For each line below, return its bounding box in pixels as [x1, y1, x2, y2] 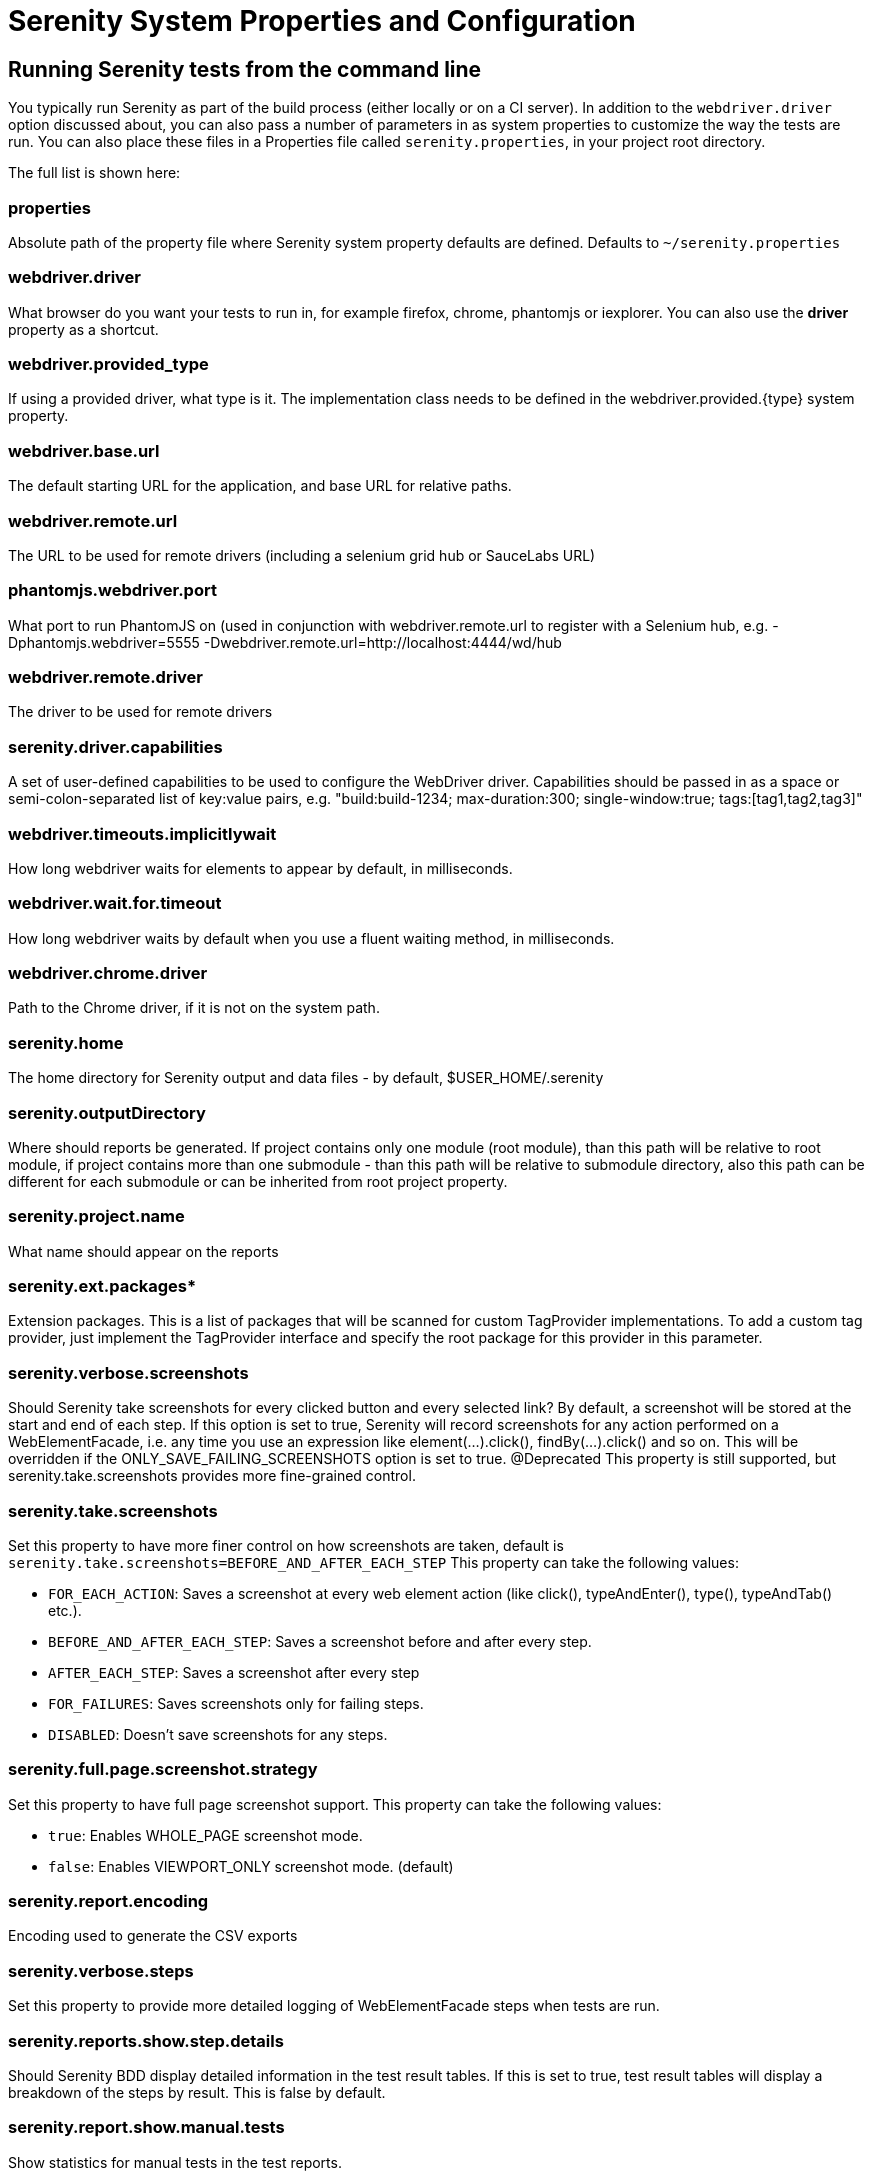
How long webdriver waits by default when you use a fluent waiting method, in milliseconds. [8, 929, 615, 947]
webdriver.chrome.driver [8, 963, 208, 984]
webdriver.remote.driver [8, 667, 203, 688]
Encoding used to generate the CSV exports [8, 1927, 298, 1945]
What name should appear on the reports [8, 1242, 279, 1260]
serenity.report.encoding [8, 1891, 209, 1912]
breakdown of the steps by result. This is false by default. [8, 2083, 386, 2101]
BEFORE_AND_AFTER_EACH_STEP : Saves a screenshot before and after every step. [48, 1632, 592, 1650]
